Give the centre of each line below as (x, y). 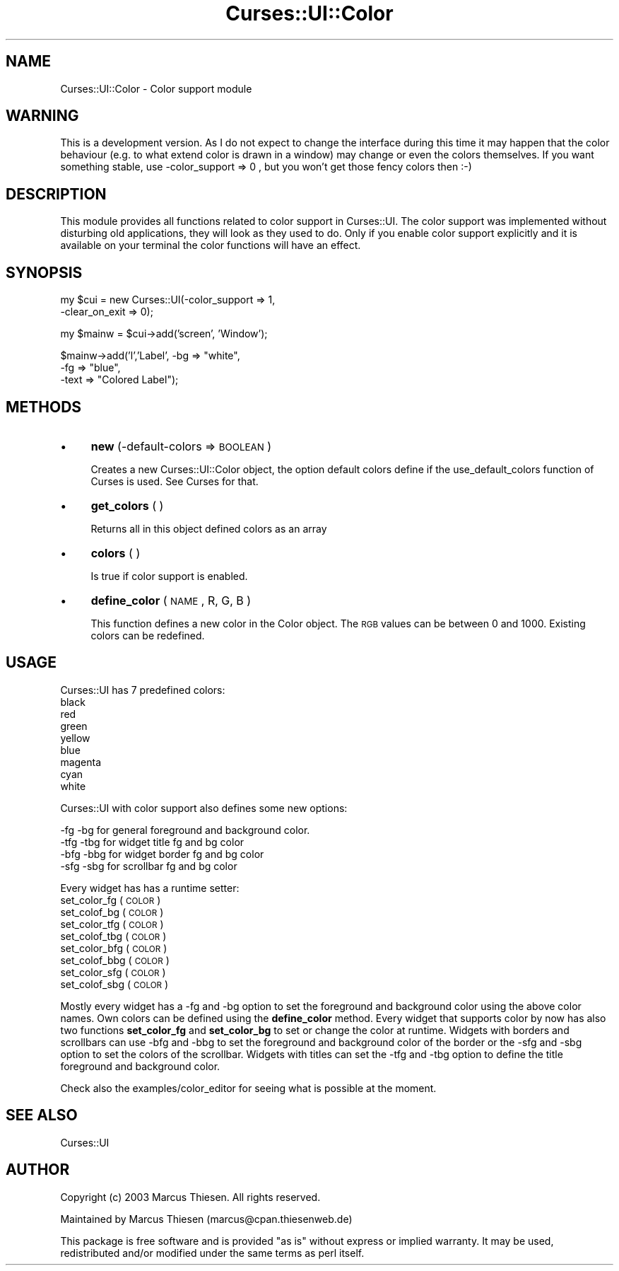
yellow (75, 738)
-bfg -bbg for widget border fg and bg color (162, 854)
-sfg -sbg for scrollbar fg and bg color (149, 866)
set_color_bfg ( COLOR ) (114, 948)
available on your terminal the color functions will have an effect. (211, 245)
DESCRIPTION (56, 194)
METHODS (44, 407)
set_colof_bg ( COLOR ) (112, 912)
